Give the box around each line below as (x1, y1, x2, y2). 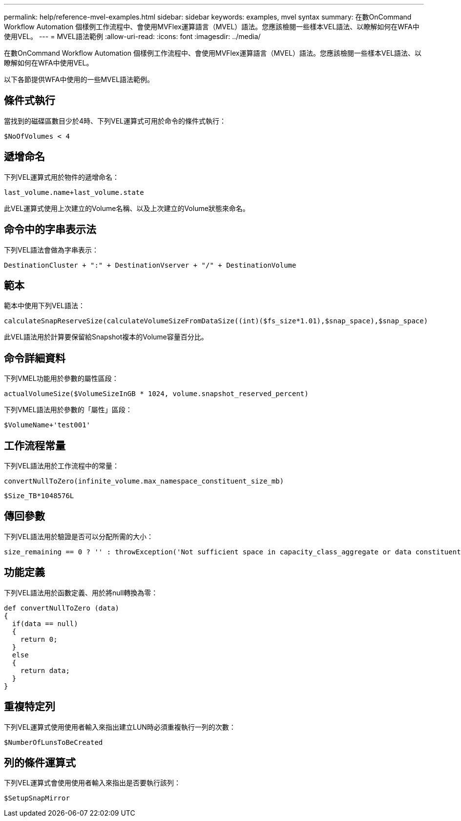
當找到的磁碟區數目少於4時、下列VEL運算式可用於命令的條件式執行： (4, 116, 227, 125)
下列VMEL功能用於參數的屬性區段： (4, 374, 119, 383)
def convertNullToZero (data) (4, 604, 120, 612)
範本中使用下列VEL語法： (4, 301, 85, 310)
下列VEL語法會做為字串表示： (4, 245, 99, 254)
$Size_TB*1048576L (4, 492, 74, 500)
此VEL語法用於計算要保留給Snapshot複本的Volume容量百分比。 (4, 333, 208, 341)
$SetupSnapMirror (4, 794, 70, 802)
